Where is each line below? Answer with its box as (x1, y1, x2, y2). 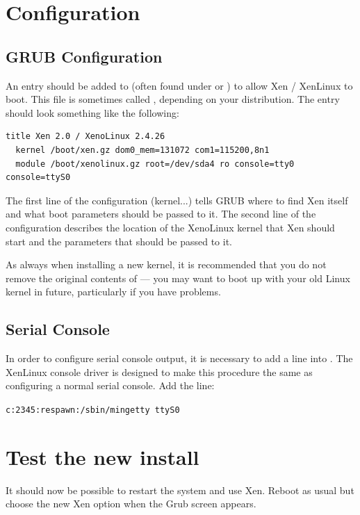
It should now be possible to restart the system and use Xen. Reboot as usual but (6, 482, 354, 497)
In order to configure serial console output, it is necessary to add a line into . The (6, 351, 353, 366)
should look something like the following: (6, 105, 179, 120)
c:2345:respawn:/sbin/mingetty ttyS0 (6, 404, 180, 415)
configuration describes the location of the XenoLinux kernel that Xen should (6, 220, 335, 234)
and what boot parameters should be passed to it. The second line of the (6, 206, 316, 221)
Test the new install (6, 442, 199, 471)
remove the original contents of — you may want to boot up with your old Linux (6, 270, 350, 285)
